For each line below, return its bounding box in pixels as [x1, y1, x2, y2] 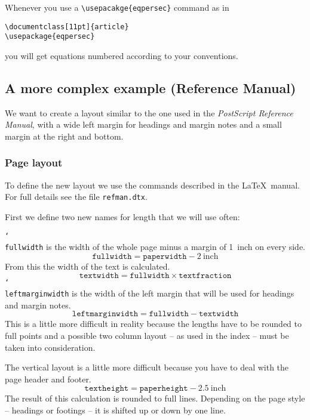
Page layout [5, 155, 63, 170]
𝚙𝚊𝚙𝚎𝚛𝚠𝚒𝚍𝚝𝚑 [143, 252, 187, 261]
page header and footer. [5, 372, 91, 385]
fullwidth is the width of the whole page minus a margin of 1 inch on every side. [5, 240, 305, 253]
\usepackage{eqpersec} [5, 32, 95, 41]
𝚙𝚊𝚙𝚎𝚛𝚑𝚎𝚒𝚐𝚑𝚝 [139, 384, 188, 393]
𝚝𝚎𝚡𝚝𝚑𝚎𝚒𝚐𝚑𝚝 [84, 384, 129, 393]
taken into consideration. [5, 341, 96, 353]
